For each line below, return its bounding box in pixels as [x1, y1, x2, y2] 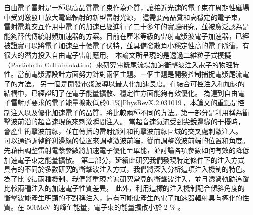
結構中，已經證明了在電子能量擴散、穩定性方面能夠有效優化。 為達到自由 [4, 88, 238, 98]
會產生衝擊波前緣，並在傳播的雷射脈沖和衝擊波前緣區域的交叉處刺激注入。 [4, 126, 242, 136]
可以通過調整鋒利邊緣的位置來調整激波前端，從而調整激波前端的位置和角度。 [4, 135, 249, 146]
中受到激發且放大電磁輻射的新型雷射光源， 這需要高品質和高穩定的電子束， [4, 12, 245, 22]
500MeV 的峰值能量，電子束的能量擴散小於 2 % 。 [26, 202, 185, 212]
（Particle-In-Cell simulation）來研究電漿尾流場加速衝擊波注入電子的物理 [4, 59, 233, 69]
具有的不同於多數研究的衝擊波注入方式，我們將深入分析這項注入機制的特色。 [4, 164, 249, 174]
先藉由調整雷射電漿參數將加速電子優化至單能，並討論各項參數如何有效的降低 [4, 145, 249, 155]
